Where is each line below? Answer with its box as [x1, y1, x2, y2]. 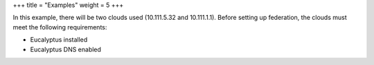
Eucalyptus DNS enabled [30, 45, 102, 53]
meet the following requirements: [12, 23, 107, 31]
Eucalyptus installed [30, 36, 88, 44]
